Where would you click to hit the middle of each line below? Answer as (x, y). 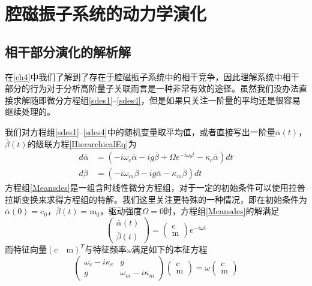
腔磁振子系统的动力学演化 (106, 13)
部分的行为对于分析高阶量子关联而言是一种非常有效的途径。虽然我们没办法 (152, 88)
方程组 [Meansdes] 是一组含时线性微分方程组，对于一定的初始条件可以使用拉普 (155, 188)
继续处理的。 (30, 112)
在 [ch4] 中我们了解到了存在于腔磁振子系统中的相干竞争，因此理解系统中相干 (152, 76)
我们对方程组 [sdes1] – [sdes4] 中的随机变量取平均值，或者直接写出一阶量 (140, 131)
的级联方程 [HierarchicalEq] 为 (82, 143)
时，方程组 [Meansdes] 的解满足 (221, 211)
